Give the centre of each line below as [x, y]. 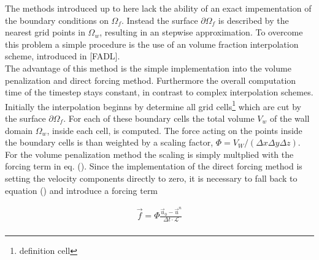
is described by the [253, 20]
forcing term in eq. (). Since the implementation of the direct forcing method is [154, 166]
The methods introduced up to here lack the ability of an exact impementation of [158, 8]
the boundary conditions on [57, 20]
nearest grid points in [45, 32]
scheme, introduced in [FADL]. [63, 56]
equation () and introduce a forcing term [82, 190]
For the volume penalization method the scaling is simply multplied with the [149, 154]
